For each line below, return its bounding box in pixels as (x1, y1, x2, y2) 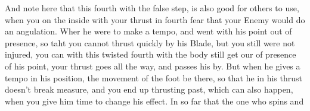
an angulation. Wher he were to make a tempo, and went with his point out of (5, 25, 292, 37)
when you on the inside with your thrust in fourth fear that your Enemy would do (5, 13, 305, 26)
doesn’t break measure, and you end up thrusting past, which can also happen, (5, 83, 293, 96)
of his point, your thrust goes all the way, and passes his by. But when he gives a (5, 59, 300, 72)
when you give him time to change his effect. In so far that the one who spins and (5, 94, 304, 107)
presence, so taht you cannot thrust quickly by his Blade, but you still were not (5, 36, 295, 49)
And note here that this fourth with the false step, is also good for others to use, (5, 2, 299, 14)
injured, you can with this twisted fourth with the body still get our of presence (5, 48, 296, 61)
